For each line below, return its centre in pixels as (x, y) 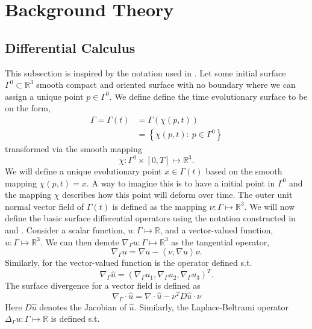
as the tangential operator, (220, 241)
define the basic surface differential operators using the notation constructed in (150, 218)
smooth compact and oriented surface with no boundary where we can (166, 85)
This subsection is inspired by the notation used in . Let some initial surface (145, 72)
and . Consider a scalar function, (65, 230)
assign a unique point (44, 96)
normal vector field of (45, 206)
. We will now (270, 206)
